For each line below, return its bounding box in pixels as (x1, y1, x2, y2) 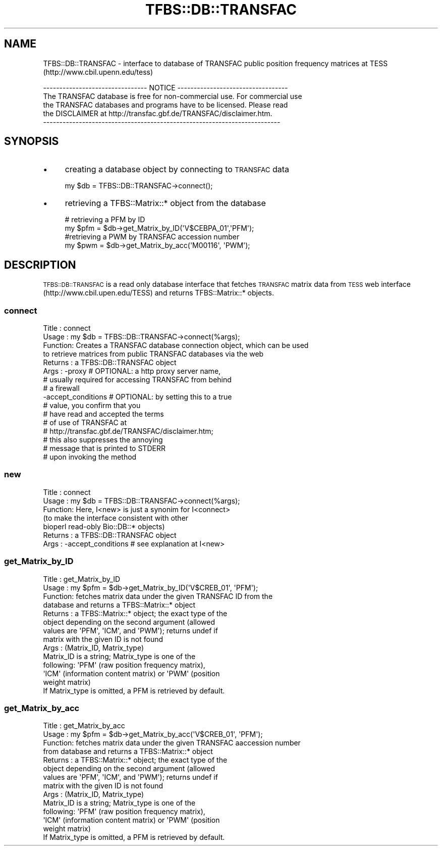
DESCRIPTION (4, 258, 76, 271)
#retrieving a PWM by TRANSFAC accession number (65, 232, 240, 241)
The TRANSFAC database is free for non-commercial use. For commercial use (43, 91, 302, 101)
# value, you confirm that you (43, 401, 141, 410)
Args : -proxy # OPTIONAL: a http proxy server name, (43, 367, 221, 376)
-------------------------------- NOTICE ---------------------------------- (43, 83, 288, 92)
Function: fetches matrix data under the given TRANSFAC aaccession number (43, 738, 301, 747)
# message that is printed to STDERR (43, 444, 165, 453)
